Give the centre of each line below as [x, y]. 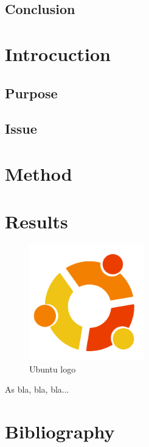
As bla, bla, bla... [37, 389]
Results [36, 221]
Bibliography [60, 431]
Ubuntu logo [53, 369]
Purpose [31, 93]
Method [39, 173]
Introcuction [58, 53]
